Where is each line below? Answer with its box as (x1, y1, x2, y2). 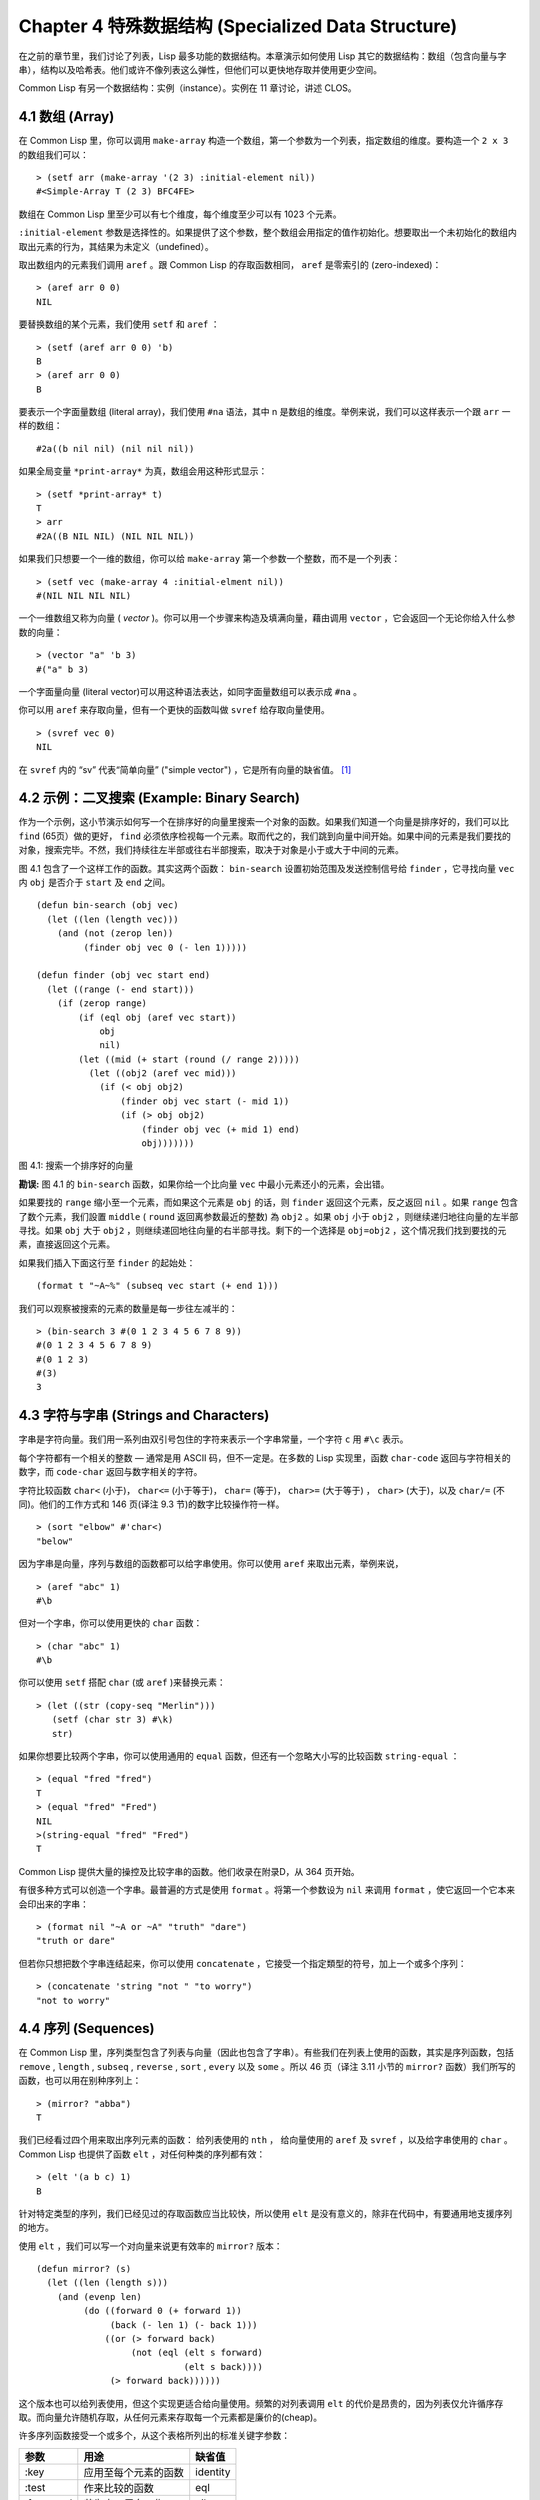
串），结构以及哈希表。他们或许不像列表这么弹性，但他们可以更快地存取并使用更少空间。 (18, 63, 382, 75)
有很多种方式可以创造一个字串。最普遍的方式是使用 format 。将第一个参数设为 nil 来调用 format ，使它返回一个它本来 (18, 1884, 516, 1896)
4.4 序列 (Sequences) (18, 2020, 155, 2037)
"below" (36, 1535, 74, 1547)
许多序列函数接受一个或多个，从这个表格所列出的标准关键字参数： (18, 2430, 290, 2442)
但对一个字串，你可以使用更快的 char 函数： (18, 1617, 203, 1629)
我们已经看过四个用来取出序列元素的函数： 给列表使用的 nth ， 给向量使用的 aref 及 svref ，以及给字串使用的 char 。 (18, 2134, 514, 2146)
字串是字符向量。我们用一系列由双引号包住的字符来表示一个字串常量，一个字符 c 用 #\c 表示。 (18, 1433, 409, 1445)
